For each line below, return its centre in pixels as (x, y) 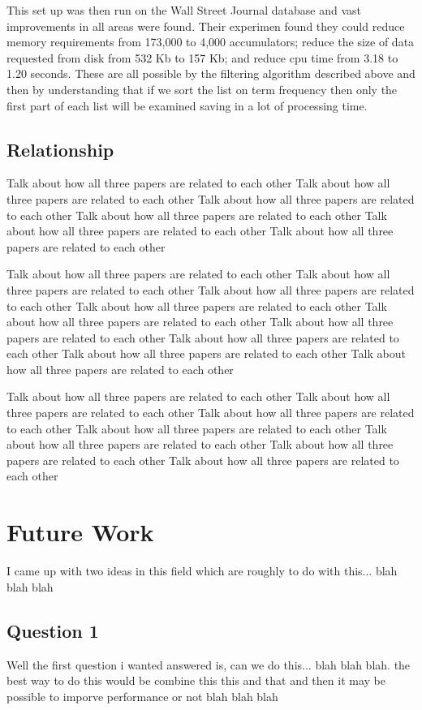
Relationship (60, 149)
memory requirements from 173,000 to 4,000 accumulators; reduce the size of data (211, 42)
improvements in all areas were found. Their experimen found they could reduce (206, 26)
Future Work (80, 532)
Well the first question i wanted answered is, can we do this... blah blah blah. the (209, 664)
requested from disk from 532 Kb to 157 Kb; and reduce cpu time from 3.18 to (202, 57)
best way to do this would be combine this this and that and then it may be (196, 680)
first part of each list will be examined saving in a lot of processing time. (187, 105)
